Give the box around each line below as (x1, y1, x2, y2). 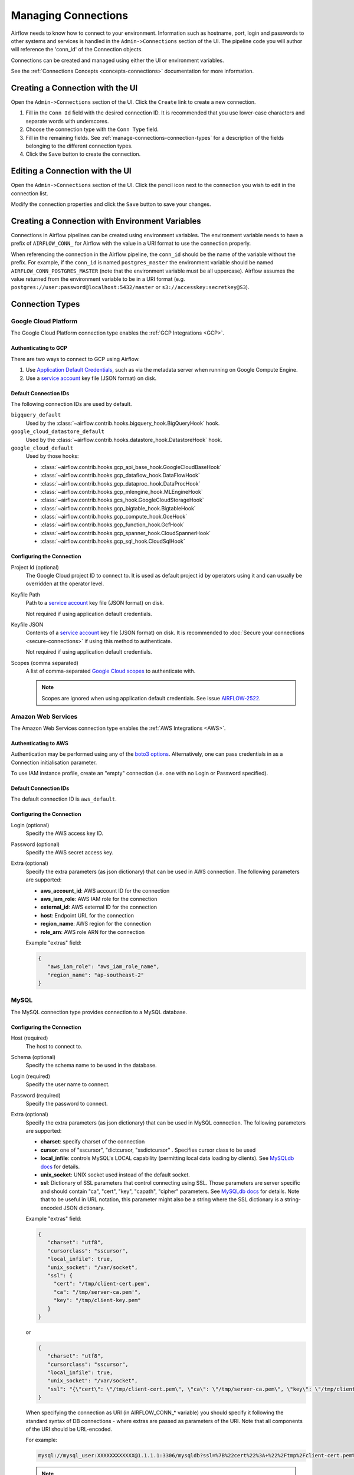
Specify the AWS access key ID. (25, 830, 103, 837)
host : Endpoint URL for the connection (40, 912, 135, 919)
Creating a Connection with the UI (11, 83, 138, 93)
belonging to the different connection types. (25, 142, 133, 149)
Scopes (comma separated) (11, 659, 79, 666)
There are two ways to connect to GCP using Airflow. (11, 355, 140, 362)
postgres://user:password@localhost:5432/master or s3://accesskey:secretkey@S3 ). (11, 284, 250, 291)
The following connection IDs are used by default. (11, 401, 132, 408)
